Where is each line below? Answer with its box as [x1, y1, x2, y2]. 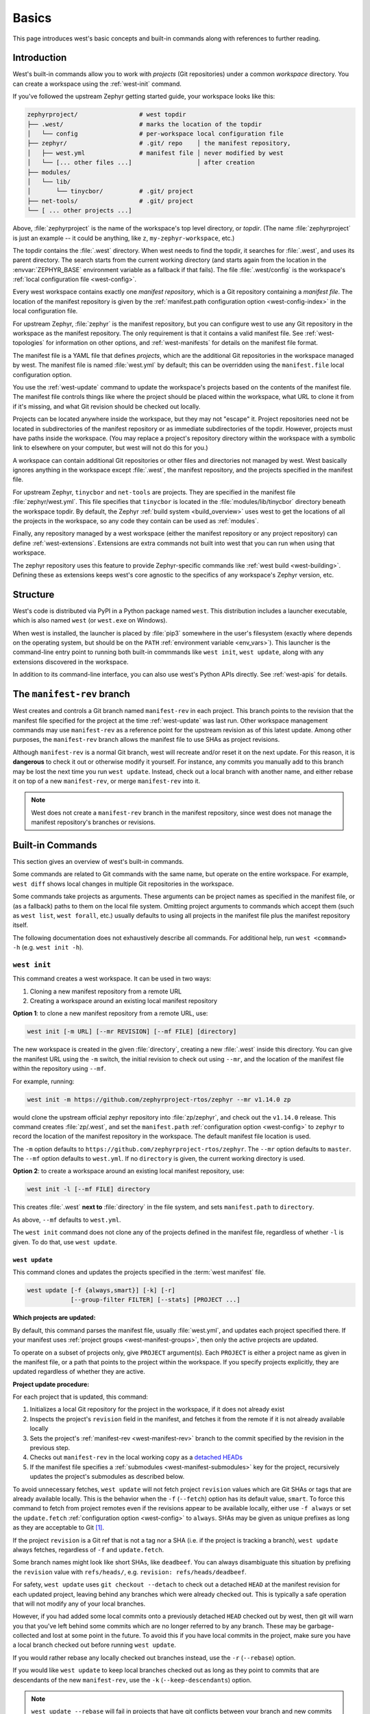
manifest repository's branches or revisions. [31, 818, 156, 826]
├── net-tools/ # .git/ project [27, 197, 194, 205]
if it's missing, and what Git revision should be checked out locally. [12, 402, 201, 411]
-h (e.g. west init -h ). [12, 943, 84, 952]
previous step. [29, 1444, 71, 1452]
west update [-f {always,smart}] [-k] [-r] [27, 1286, 176, 1294]
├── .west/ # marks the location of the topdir [27, 120, 262, 128]
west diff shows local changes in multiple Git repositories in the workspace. [12, 880, 234, 888]
